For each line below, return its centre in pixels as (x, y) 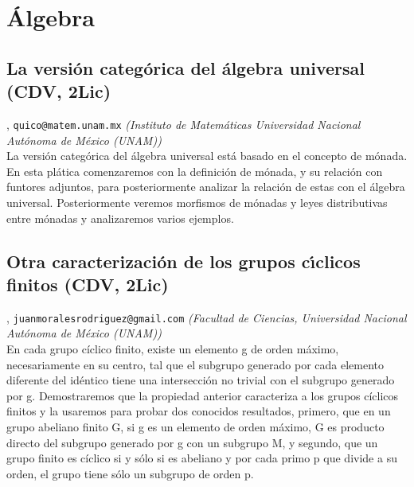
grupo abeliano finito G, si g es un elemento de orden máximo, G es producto (195, 427)
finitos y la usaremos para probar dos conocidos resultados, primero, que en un (199, 411)
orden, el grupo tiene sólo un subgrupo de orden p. (130, 473)
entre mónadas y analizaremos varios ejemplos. (120, 218)
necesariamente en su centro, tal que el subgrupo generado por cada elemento (195, 364)
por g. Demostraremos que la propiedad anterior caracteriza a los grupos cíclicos (203, 395)
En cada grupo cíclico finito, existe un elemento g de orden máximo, (173, 349)
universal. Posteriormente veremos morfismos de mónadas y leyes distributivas (197, 202)
